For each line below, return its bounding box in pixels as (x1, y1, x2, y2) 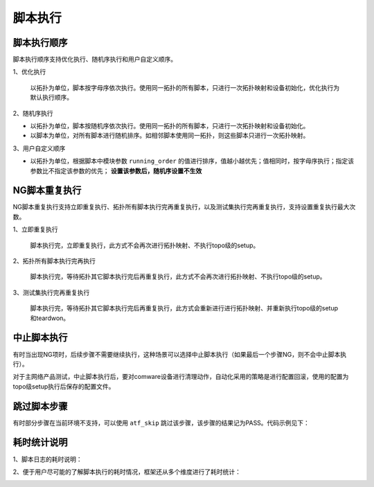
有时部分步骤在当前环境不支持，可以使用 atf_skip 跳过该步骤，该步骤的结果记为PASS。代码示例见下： (12, 418, 310, 427)
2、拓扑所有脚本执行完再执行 (12, 257, 96, 265)
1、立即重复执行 (12, 225, 58, 233)
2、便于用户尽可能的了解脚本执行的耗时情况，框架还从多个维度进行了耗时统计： (12, 468, 242, 476)
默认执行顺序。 (30, 94, 73, 102)
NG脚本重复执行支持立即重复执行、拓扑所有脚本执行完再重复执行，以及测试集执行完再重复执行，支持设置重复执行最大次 (12, 203, 356, 211)
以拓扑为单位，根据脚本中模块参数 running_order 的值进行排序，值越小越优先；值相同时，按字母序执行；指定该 (30, 157, 355, 166)
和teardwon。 (30, 314, 70, 322)
